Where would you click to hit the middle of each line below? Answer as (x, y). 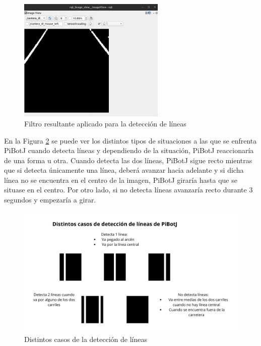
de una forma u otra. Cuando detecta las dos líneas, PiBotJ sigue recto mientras (128, 160)
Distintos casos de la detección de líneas (86, 339)
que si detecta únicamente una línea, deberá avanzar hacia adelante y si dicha (124, 170)
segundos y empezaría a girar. (50, 200)
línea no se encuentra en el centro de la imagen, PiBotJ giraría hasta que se (121, 180)
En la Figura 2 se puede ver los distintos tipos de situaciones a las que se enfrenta (130, 140)
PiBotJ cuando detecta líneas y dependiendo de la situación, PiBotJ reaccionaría (129, 150)
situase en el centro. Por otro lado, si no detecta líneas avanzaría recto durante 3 (128, 190)
